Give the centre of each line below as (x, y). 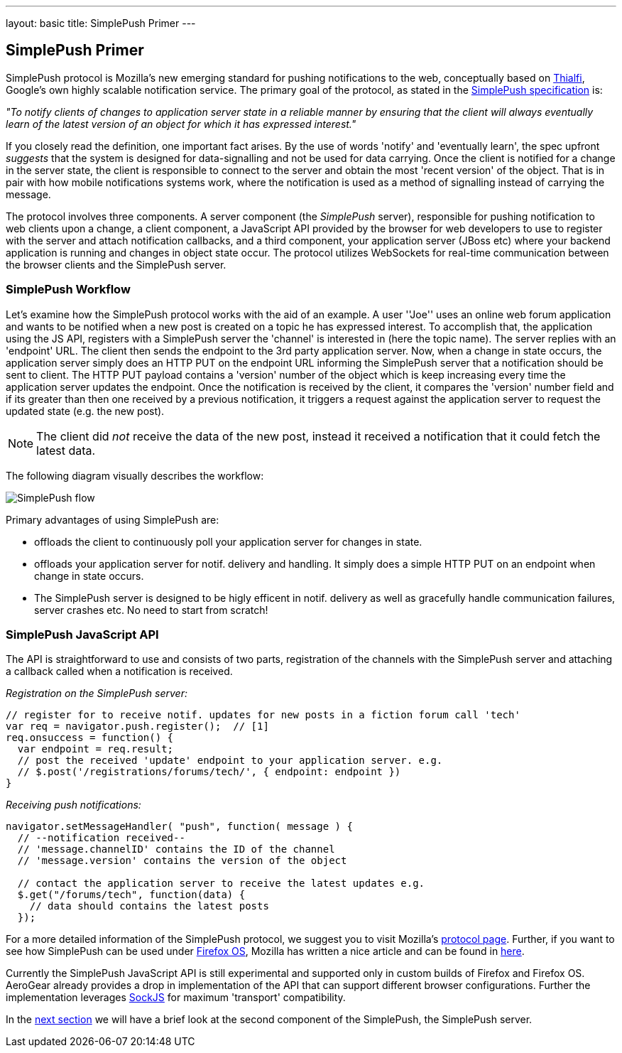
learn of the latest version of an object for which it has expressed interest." (181, 124)
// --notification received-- (101, 838)
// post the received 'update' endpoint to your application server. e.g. (230, 761)
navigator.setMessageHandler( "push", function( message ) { (179, 827)
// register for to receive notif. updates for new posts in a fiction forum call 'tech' (263, 715)
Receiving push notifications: (73, 805)
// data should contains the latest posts (149, 906)
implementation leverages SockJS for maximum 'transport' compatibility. (176, 998)
